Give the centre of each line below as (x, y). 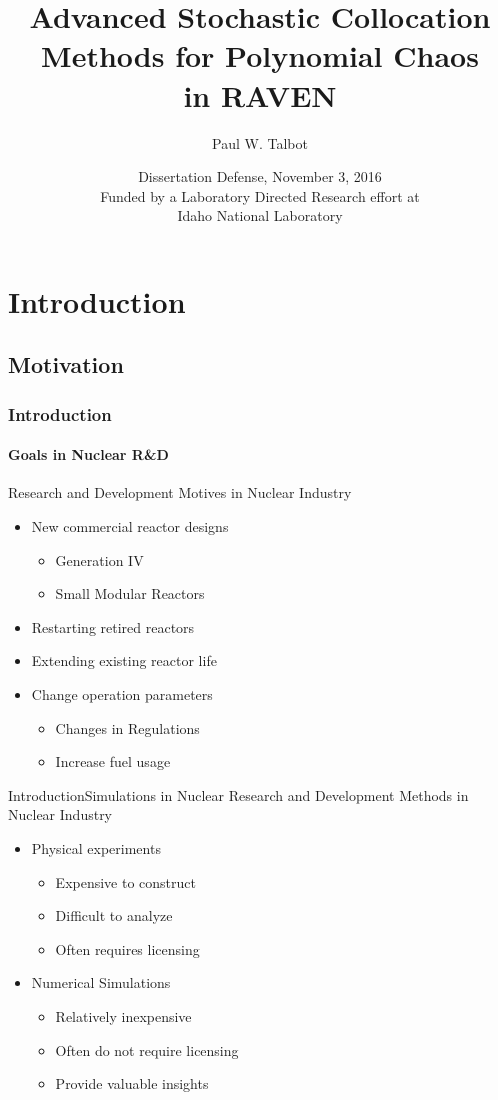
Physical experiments (96, 848)
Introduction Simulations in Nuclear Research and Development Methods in (238, 794)
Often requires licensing (127, 948)
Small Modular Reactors (130, 593)
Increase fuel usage (113, 761)
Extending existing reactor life (124, 660)
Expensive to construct (125, 881)
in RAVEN (260, 94)
